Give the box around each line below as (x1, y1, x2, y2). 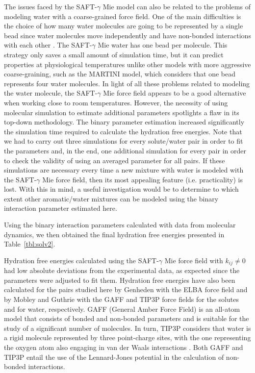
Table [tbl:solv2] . (4, 239, 55, 249)
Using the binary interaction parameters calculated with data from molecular (4, 220, 236, 230)
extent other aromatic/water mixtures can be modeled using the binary (4, 193, 219, 203)
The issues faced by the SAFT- (4, 1, 97, 11)
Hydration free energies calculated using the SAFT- (4, 255, 159, 265)
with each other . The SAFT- (4, 40, 92, 50)
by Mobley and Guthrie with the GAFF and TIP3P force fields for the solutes (4, 294, 239, 304)
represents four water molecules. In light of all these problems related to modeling (4, 78, 250, 88)
